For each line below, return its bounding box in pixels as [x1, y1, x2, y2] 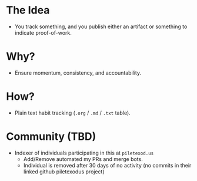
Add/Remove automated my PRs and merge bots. [23, 155, 143, 162]
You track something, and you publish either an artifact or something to [14, 23, 188, 30]
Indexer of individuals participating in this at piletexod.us [14, 149, 154, 156]
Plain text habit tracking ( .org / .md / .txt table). [14, 109, 131, 116]
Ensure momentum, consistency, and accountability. [14, 69, 142, 76]
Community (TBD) [6, 130, 96, 143]
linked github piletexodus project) [23, 168, 105, 175]
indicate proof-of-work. [14, 29, 72, 36]
